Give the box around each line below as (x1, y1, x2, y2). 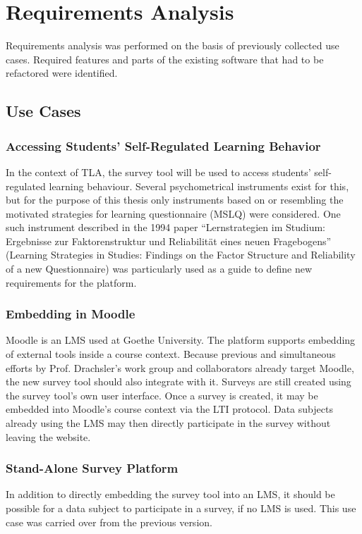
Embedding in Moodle (6, 305, 135, 323)
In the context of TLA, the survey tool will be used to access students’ (6, 164, 311, 179)
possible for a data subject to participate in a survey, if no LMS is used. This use (6, 501, 356, 516)
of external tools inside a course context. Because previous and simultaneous (6, 347, 336, 361)
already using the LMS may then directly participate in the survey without (6, 416, 331, 430)
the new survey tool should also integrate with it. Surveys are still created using (6, 374, 351, 389)
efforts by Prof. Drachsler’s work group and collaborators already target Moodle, (6, 360, 354, 375)
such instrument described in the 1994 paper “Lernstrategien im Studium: (6, 220, 325, 235)
